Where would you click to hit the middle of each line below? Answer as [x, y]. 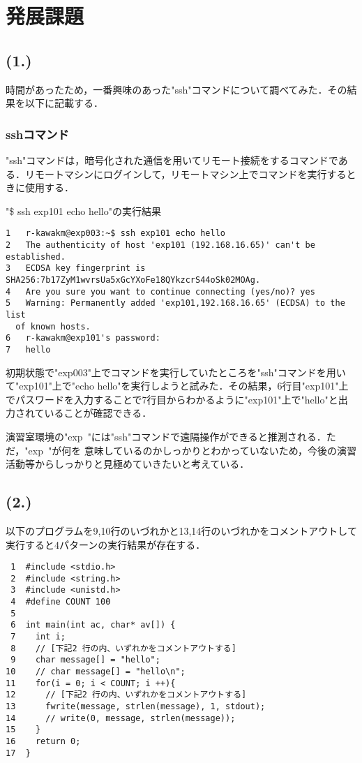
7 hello [28, 349]
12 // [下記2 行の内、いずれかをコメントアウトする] [126, 695]
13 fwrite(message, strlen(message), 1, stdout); [136, 706]
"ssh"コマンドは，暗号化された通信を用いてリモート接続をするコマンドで [172, 160]
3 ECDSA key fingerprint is [76, 268]
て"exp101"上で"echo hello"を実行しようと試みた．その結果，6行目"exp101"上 [177, 386]
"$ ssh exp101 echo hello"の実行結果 [83, 210]
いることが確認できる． [98, 413]
